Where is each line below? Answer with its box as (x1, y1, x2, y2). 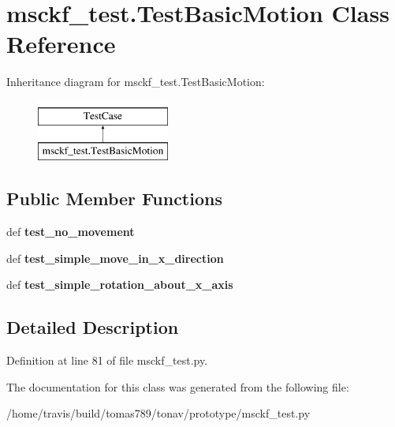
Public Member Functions (6, 186, 222, 211)
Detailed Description (6, 315, 179, 339)
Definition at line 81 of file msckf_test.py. (6, 352, 208, 369)
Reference (6, 28, 116, 60)
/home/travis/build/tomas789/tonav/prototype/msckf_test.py (6, 405, 311, 421)
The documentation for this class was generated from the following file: (6, 378, 349, 395)
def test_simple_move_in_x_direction (6, 249, 224, 266)
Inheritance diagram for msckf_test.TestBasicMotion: (6, 73, 265, 90)
